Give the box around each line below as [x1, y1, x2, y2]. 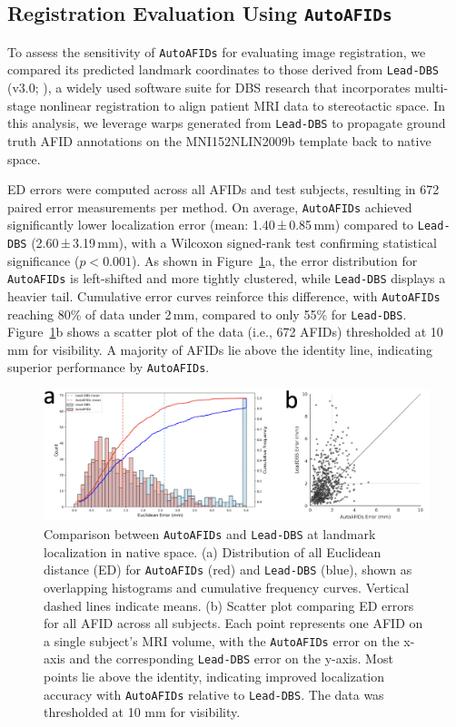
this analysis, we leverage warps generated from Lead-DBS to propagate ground [7, 113, 446, 133]
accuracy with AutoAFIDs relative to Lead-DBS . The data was [44, 684, 384, 703]
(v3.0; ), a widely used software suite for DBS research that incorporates [7, 78, 411, 97]
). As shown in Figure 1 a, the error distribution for [132, 251, 418, 270]
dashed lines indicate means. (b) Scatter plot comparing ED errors [44, 595, 414, 614]
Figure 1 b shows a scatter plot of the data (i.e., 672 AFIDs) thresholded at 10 [7, 322, 443, 341]
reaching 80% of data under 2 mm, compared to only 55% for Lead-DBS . [7, 304, 407, 323]
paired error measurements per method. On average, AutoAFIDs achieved [7, 197, 412, 216]
